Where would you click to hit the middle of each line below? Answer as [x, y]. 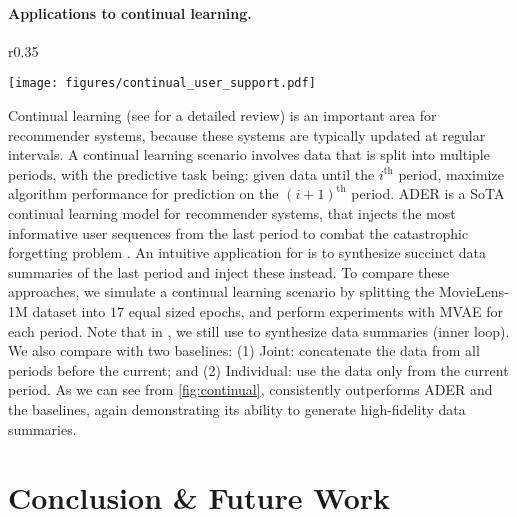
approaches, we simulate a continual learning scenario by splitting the [221, 291]
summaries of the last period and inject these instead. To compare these [229, 271]
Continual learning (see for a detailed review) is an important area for [222, 115]
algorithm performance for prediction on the [143, 193]
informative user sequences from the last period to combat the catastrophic [238, 232]
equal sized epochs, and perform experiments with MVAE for [315, 310]
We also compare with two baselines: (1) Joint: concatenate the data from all [244, 350]
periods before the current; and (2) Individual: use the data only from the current [258, 369]
